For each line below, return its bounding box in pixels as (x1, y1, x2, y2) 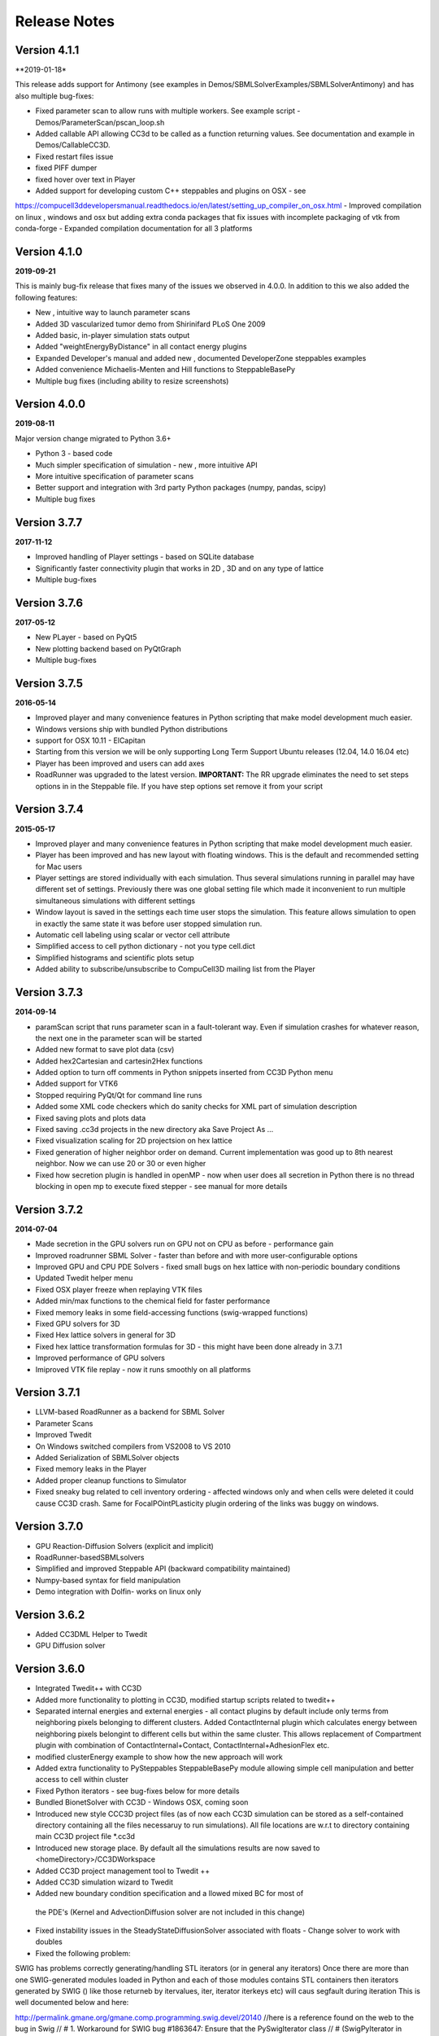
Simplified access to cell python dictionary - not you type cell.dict (35, 941, 255, 951)
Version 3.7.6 (15, 595, 84, 610)
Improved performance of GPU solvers (35, 1353, 166, 1363)
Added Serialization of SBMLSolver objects (35, 1453, 180, 1463)
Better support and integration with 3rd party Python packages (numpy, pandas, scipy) (35, 483, 327, 493)
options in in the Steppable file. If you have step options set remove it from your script (35, 781, 324, 791)
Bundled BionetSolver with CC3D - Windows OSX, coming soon (35, 1797, 249, 1807)
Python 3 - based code (35, 449, 113, 459)
